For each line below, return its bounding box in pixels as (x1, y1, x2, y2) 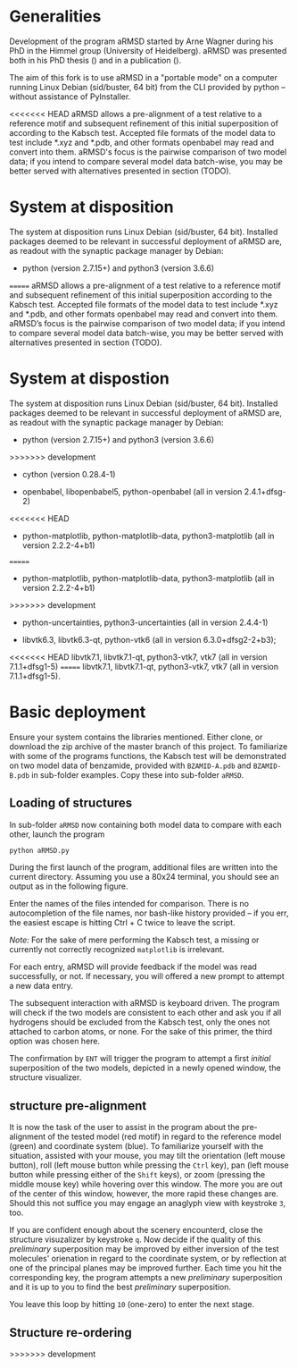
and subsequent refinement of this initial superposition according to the (9, 289, 273, 300)
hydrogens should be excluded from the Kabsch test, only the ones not (9, 1017, 270, 1027)
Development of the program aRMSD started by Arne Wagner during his (9, 36, 274, 46)
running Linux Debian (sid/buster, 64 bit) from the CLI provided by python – (9, 81, 286, 92)
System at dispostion (9, 368, 170, 389)
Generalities (9, 6, 102, 27)
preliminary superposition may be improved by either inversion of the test (9, 1244, 279, 1254)
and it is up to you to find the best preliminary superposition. (9, 1281, 232, 1293)
